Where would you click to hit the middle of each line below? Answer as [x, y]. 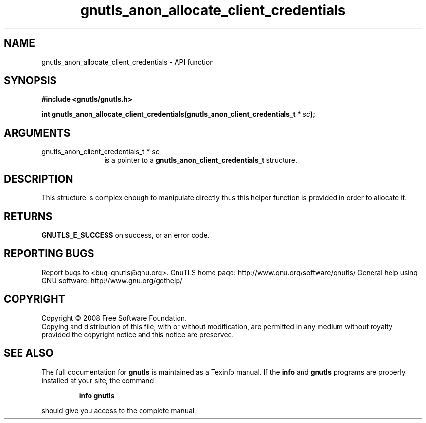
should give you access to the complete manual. [119, 410]
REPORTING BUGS [49, 254]
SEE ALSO [29, 353]
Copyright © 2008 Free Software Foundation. [114, 318]
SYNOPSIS [30, 81]
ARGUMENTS [37, 133]
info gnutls [97, 395]
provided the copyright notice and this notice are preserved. [138, 334]
